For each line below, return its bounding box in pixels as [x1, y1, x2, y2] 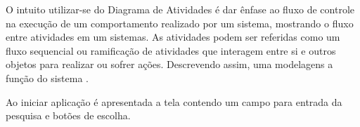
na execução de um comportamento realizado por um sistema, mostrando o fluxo [6, 15, 354, 30]
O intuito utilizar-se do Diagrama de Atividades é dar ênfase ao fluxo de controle [6, 2, 355, 16]
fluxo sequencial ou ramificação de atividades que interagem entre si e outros [6, 43, 336, 58]
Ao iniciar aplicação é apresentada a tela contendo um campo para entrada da [6, 94, 342, 109]
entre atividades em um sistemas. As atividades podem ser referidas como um [6, 29, 340, 44]
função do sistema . [6, 70, 89, 85]
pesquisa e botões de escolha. [6, 108, 131, 123]
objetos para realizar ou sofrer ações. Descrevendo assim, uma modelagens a [6, 57, 333, 72]
